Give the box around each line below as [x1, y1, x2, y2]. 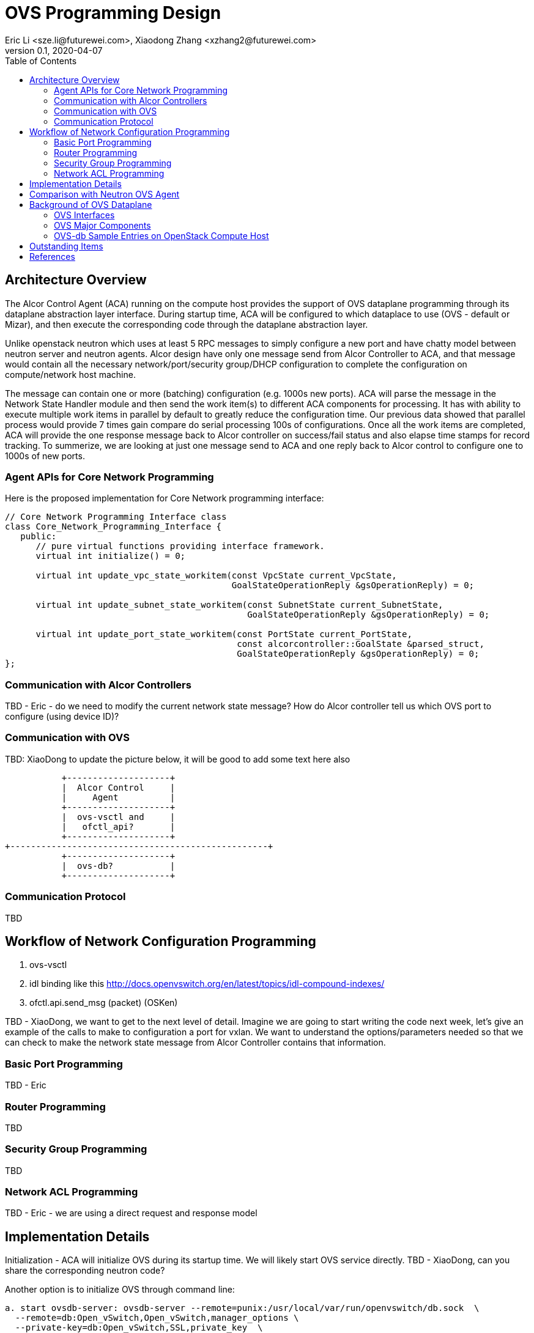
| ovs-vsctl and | [61, 811, 176, 822]
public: [20, 531, 57, 542]
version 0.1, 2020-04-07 [5, 45, 103, 56]
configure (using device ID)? [5, 711, 119, 722]
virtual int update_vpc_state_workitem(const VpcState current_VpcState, [35, 570, 397, 581]
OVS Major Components [54, 220, 151, 231]
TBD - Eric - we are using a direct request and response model [5, 1208, 258, 1219]
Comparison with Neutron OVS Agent [29, 188, 180, 199]
